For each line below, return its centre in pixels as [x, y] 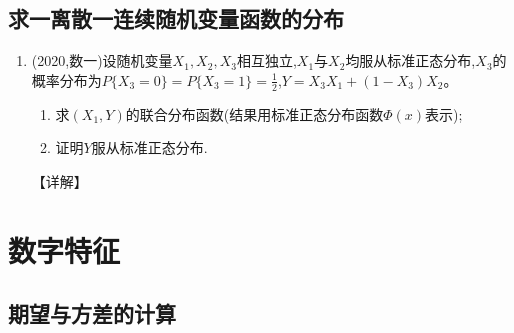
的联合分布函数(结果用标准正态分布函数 [254, 113]
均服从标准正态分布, [410, 60]
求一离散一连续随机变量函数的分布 [176, 18]
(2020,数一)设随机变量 [102, 60]
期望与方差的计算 [92, 313]
